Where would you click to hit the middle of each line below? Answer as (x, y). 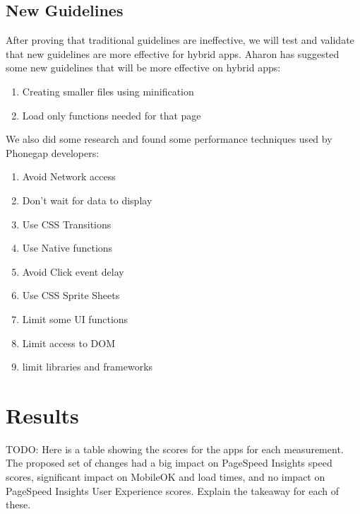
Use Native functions (67, 248)
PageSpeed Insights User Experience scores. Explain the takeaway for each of (173, 490)
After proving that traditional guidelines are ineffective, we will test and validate (180, 40)
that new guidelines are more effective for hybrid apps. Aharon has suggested (173, 53)
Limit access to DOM (68, 343)
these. (18, 504)
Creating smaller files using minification (108, 91)
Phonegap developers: (53, 152)
